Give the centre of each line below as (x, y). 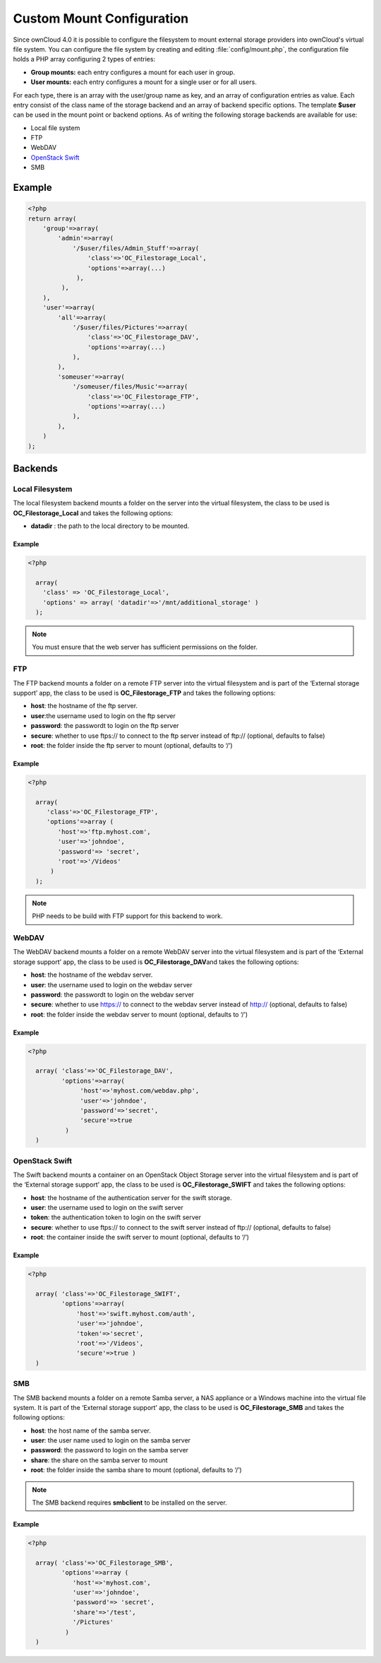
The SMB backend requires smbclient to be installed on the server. (129, 1503)
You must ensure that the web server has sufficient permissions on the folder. (145, 647)
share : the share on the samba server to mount (99, 1460)
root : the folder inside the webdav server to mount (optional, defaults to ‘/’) (139, 1014)
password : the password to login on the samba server (110, 1450)
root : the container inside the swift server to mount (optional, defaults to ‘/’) (140, 1238)
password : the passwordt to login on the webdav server (112, 994)
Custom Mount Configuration (101, 18)
